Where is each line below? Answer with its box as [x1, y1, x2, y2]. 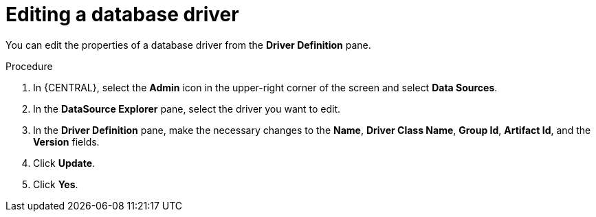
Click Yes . [33, 178, 78, 190]
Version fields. [33, 135, 100, 148]
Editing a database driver [5, 3, 239, 26]
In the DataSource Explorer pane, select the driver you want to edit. [33, 102, 341, 115]
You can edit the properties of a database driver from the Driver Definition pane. [5, 38, 371, 51]
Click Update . [33, 157, 96, 169]
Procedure [5, 60, 53, 72]
